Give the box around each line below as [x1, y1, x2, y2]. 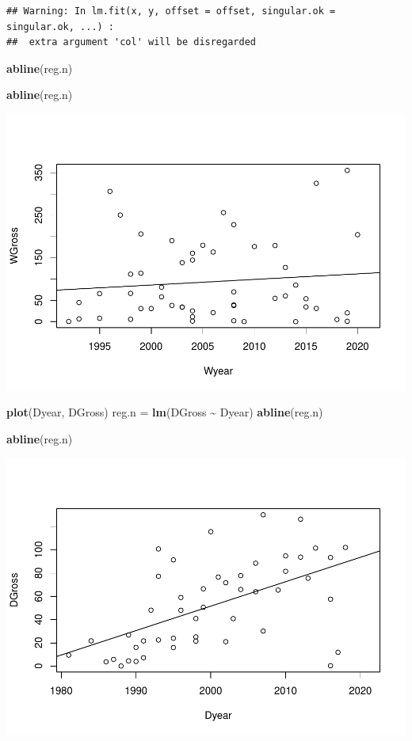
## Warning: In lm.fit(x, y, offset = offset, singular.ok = [6, 6, 336, 17]
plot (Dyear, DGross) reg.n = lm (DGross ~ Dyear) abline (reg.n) [6, 404, 323, 420]
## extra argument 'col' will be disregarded [6, 36, 256, 48]
